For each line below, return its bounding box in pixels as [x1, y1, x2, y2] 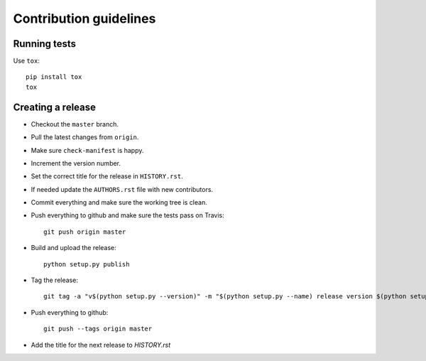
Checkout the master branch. [31, 119, 119, 128]
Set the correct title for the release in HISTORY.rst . [31, 172, 184, 180]
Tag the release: [31, 276, 78, 284]
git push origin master [43, 227, 126, 236]
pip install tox [26, 73, 82, 81]
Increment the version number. [31, 158, 121, 167]
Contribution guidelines [13, 11, 156, 26]
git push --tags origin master [43, 325, 153, 333]
